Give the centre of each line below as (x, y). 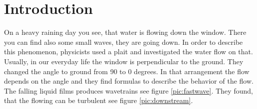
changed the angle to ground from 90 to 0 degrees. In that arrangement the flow (127, 71)
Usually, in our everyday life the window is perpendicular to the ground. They (124, 61)
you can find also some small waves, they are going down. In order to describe (123, 42)
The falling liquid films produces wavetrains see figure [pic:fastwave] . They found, (128, 90)
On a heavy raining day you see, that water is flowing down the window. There (125, 32)
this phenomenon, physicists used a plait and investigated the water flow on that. (128, 52)
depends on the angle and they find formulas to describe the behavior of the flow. (129, 81)
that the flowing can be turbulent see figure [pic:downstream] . (98, 100)
